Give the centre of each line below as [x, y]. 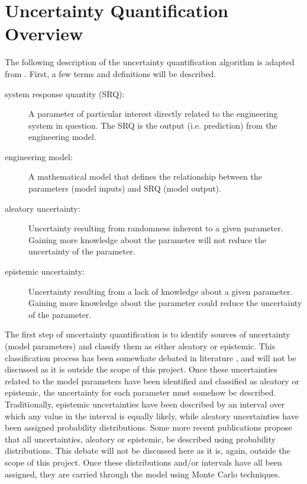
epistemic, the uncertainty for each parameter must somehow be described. [140, 392]
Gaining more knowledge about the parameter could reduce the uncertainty [165, 303]
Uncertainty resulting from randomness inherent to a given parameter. [156, 228]
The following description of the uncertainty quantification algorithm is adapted [150, 62]
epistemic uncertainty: [45, 271]
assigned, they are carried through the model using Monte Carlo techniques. [143, 474]
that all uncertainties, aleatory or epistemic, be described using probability [140, 439]
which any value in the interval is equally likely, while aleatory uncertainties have [152, 415]
